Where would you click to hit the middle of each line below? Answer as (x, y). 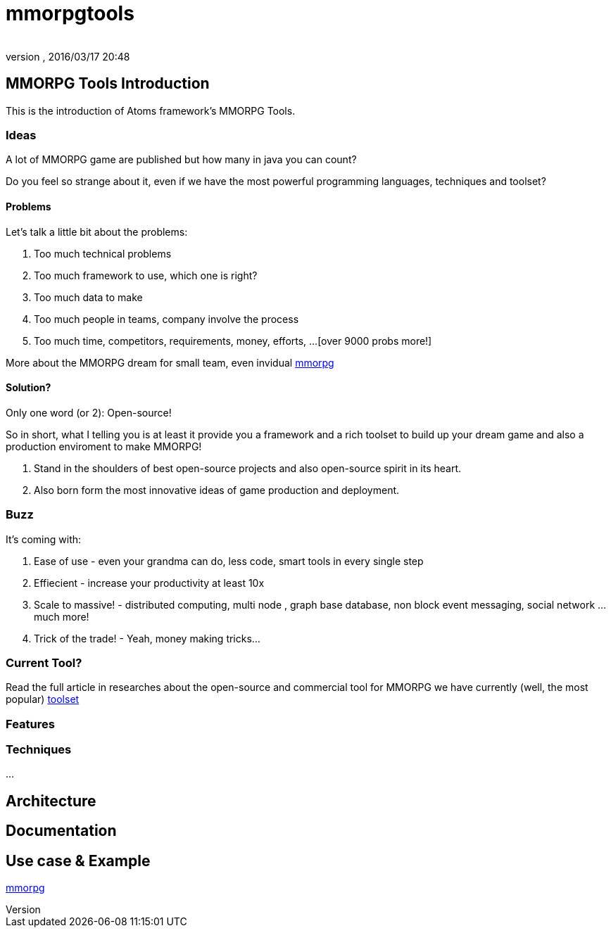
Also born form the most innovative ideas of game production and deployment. (217, 490)
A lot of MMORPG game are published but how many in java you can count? (181, 160)
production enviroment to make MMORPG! (104, 446)
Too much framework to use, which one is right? (146, 275)
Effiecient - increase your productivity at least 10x (149, 583)
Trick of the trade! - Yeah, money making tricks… (147, 638)
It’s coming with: (44, 539)
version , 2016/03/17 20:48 (68, 56)
